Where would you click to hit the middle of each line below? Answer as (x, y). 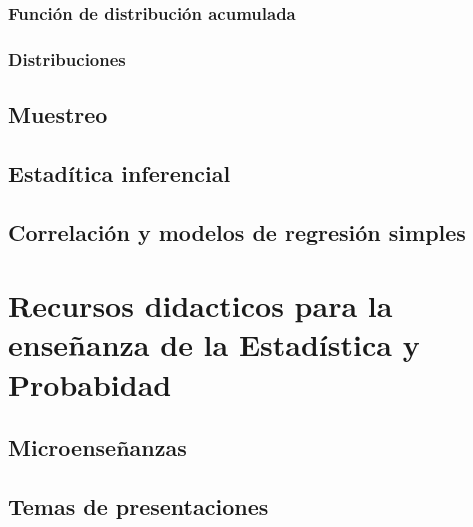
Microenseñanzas (97, 447)
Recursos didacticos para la (200, 305)
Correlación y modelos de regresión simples (237, 231)
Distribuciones (67, 58)
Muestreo (58, 114)
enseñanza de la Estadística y (214, 344)
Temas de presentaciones (138, 505)
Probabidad (90, 383)
